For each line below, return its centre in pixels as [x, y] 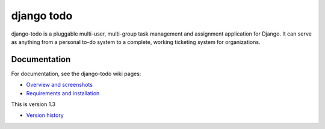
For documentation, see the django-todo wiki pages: [76, 74]
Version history [45, 115]
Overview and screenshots [60, 85]
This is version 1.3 [33, 104]
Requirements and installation [63, 93]
